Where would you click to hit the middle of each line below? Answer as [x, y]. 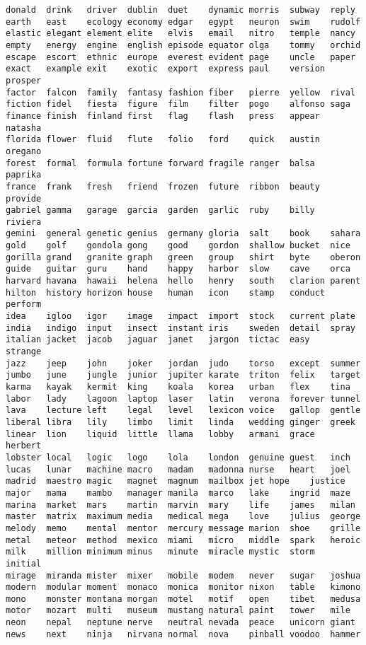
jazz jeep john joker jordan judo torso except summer [183, 363]
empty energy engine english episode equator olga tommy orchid [183, 45]
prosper [24, 80]
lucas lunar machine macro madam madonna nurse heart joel [178, 469]
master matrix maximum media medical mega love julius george [183, 517]
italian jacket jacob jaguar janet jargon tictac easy [158, 340]
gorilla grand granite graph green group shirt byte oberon [183, 257]
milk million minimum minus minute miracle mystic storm [160, 552]
